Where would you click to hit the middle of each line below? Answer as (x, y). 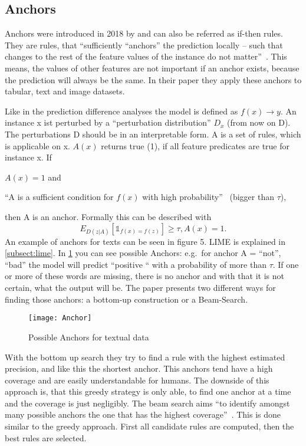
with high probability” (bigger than (208, 197)
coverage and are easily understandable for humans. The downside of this (137, 380)
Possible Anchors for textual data (89, 337)
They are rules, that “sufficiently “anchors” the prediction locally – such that (144, 45)
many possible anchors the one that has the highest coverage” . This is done (143, 414)
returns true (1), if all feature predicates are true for (195, 145)
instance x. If (28, 157)
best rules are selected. (46, 437)
